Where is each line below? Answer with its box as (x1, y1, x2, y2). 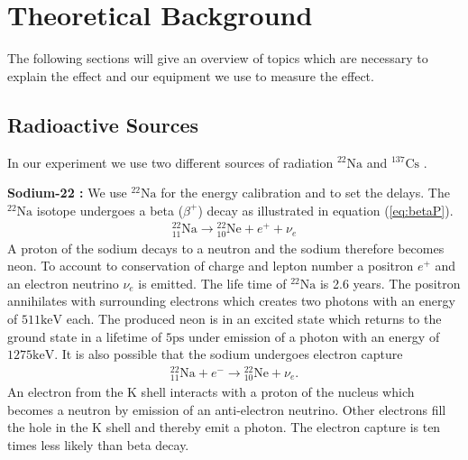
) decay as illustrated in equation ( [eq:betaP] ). (197, 200, 454, 219)
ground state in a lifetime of (7, 327, 162, 345)
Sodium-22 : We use (7, 183, 127, 202)
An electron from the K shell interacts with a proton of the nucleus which (7, 382, 415, 400)
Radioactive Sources (7, 110, 198, 138)
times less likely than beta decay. (7, 435, 189, 454)
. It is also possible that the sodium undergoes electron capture (54, 345, 403, 363)
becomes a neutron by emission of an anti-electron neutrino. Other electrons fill (7, 400, 446, 419)
